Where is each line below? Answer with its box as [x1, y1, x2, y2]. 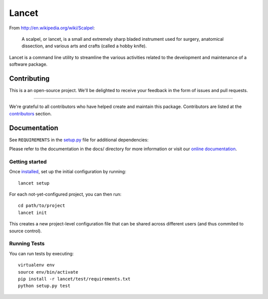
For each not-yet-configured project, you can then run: [9, 192, 122, 198]
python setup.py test [18, 283, 70, 289]
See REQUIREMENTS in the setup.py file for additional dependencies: [9, 137, 149, 143]
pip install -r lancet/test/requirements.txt [18, 276, 131, 282]
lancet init [18, 209, 47, 215]
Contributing [9, 74, 50, 83]
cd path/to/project [18, 203, 66, 208]
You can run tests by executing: [9, 250, 74, 256]
